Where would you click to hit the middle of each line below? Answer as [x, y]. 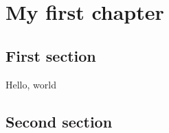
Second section [59, 121]
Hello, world [31, 84]
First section [51, 55]
